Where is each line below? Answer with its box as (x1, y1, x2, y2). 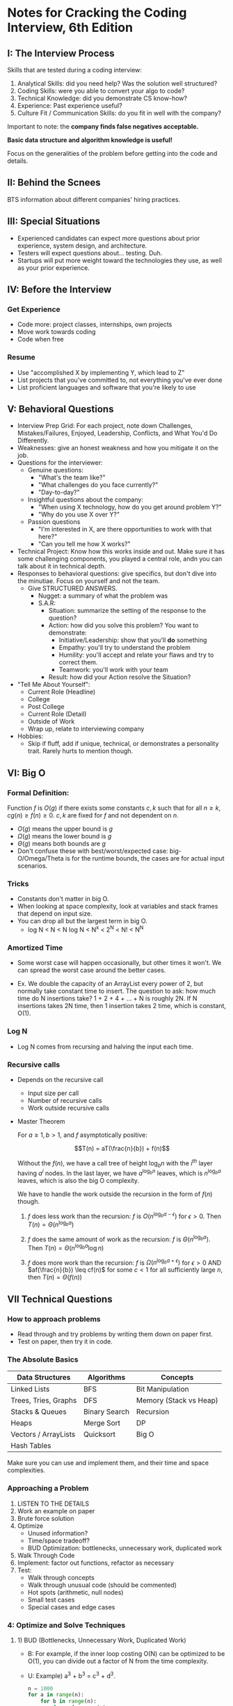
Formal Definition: (7, 788, 70, 797)
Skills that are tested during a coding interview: (7, 66, 143, 74)
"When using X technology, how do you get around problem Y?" (38, 503, 222, 511)
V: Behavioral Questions (7, 404, 114, 415)
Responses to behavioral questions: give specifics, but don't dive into (17, 569, 217, 578)
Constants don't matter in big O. (17, 895, 109, 903)
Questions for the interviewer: (17, 459, 103, 467)
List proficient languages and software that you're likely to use (17, 383, 196, 391)
